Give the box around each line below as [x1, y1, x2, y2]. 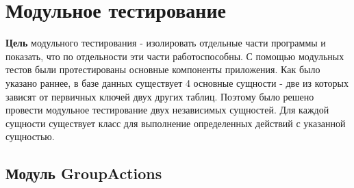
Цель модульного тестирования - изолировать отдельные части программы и [5, 36, 326, 50]
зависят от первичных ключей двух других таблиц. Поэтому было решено [5, 89, 314, 103]
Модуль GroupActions [5, 163, 162, 184]
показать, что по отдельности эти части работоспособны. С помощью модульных [5, 49, 344, 63]
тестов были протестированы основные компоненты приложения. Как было [5, 62, 320, 77]
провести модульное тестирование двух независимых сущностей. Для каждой [5, 103, 329, 117]
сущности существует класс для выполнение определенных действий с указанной [5, 116, 346, 130]
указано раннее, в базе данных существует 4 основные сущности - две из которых [5, 75, 349, 90]
